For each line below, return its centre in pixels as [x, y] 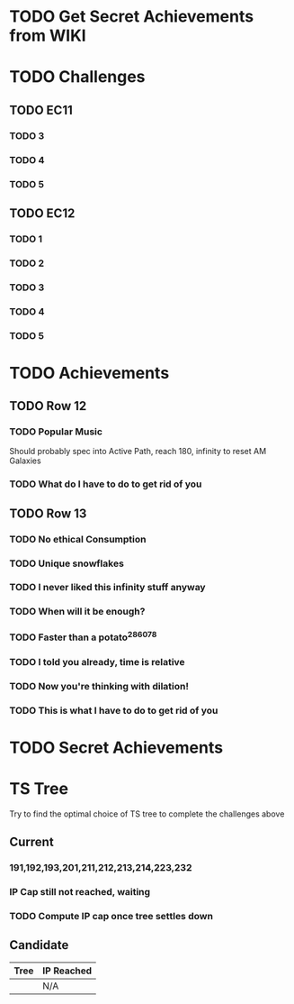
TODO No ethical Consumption [78, 539]
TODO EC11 [41, 110]
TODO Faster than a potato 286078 [83, 636]
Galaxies [26, 461]
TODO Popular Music [56, 432]
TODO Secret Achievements [116, 748]
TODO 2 [27, 263]
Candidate [39, 945]
